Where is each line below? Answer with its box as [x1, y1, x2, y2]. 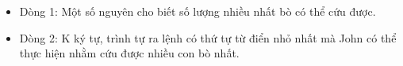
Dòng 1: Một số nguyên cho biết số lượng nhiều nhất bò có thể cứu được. [19, 3, 376, 19]
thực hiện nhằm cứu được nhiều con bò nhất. [19, 45, 240, 61]
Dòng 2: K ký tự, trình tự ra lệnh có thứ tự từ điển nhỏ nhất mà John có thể [19, 29, 397, 46]
